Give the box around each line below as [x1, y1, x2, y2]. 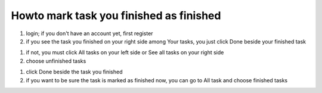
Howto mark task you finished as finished [11, 9, 221, 22]
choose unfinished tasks [26, 57, 86, 64]
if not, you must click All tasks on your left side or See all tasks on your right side [26, 49, 224, 56]
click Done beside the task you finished [26, 69, 123, 76]
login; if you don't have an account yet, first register [26, 30, 153, 37]
